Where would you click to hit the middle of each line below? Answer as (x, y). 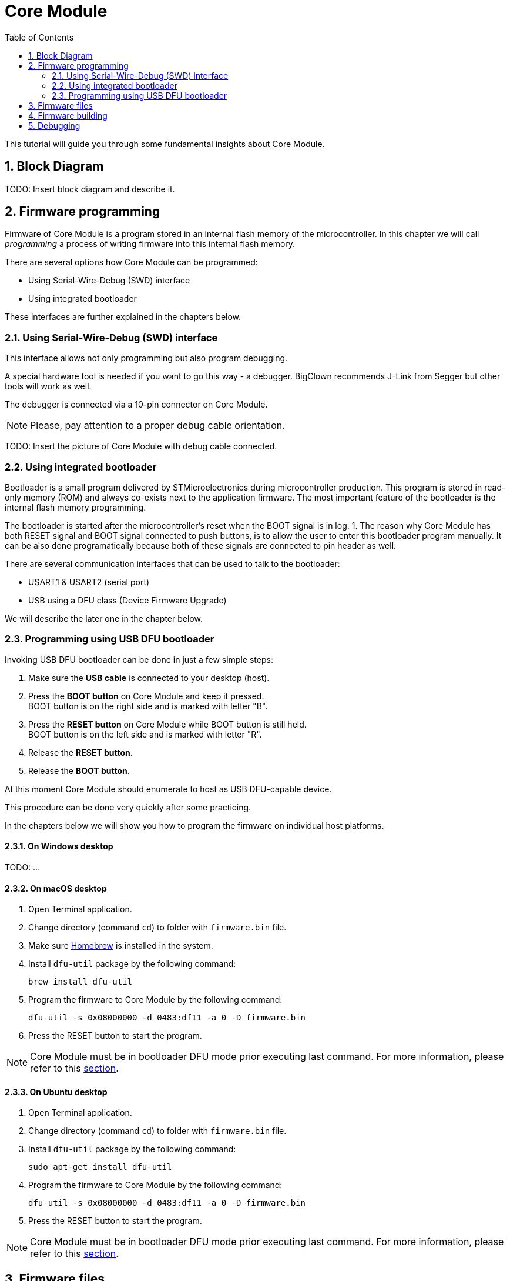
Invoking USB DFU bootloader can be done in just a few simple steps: (139, 659)
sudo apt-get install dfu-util (100, 1167)
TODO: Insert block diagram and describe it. (90, 189)
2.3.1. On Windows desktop (59, 846)
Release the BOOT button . (79, 770)
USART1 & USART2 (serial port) (89, 582)
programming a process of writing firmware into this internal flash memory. (150, 244)
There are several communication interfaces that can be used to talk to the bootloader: (172, 563)
